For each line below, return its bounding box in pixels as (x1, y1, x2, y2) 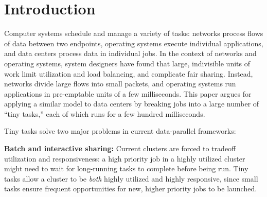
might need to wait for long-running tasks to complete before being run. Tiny (4, 163, 248, 174)
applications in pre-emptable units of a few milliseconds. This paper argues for (4, 88, 252, 99)
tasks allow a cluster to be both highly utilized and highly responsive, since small (4, 173, 258, 184)
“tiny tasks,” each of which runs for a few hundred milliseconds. (4, 108, 205, 119)
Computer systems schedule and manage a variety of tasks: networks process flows (4, 28, 263, 39)
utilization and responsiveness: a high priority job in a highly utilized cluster (4, 153, 245, 164)
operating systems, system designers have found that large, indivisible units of (4, 58, 250, 68)
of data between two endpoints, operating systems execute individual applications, (4, 38, 263, 48)
